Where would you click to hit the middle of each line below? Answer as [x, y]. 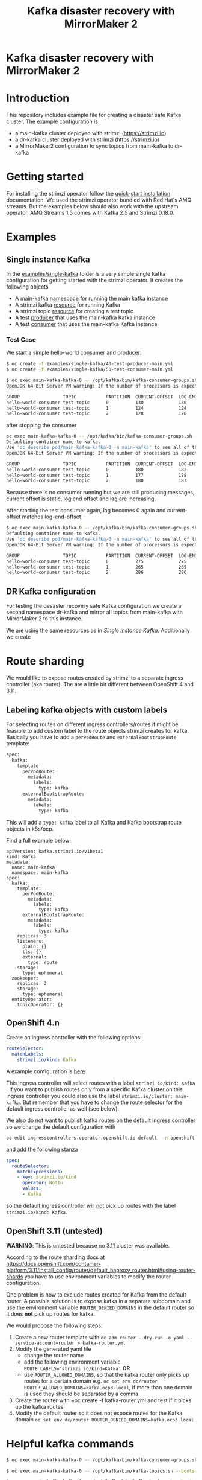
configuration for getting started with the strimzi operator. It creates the [95, 280]
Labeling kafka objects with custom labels [87, 710]
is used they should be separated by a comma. [82, 1394]
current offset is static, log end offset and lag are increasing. [81, 499]
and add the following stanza [42, 1149]
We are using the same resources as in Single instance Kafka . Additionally [98, 630]
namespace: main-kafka [40, 872]
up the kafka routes [39, 1406]
